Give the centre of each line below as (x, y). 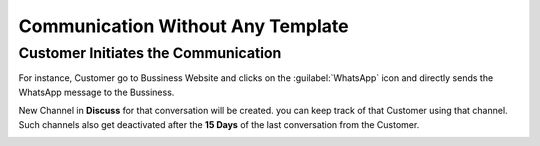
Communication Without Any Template (183, 26)
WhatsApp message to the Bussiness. (96, 92)
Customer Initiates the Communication (150, 53)
